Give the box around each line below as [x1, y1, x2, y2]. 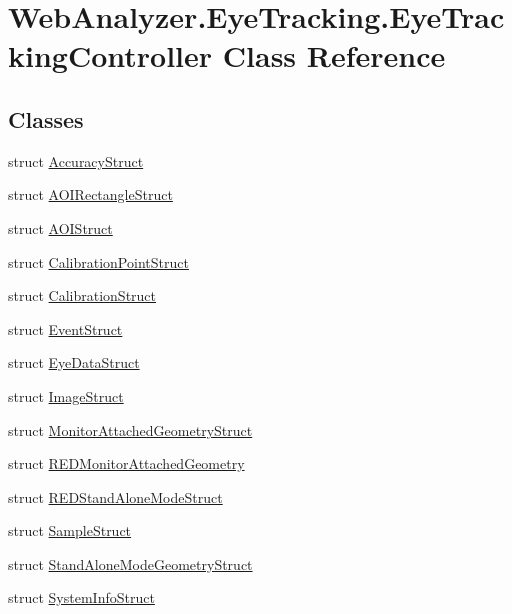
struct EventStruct [8, 318, 123, 339]
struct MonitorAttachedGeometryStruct [8, 419, 253, 440]
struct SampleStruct [8, 520, 132, 541]
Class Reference [222, 35, 446, 76]
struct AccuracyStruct [8, 150, 144, 171]
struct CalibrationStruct [8, 285, 157, 306]
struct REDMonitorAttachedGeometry [8, 453, 245, 474]
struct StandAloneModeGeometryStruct [8, 553, 253, 574]
